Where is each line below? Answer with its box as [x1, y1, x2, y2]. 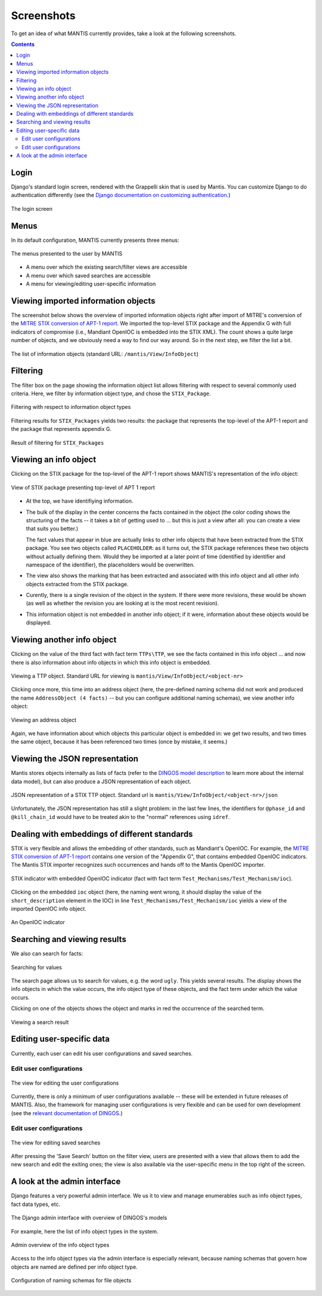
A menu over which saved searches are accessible [26, 272, 151, 279]
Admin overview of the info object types [11, 1241, 110, 1248]
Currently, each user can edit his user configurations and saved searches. [11, 1049, 193, 1057]
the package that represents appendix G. [11, 426, 112, 433]
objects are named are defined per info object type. [11, 1263, 138, 1270]
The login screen [11, 205, 53, 212]
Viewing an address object [11, 716, 77, 724]
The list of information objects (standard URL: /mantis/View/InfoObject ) [11, 350, 199, 358]
